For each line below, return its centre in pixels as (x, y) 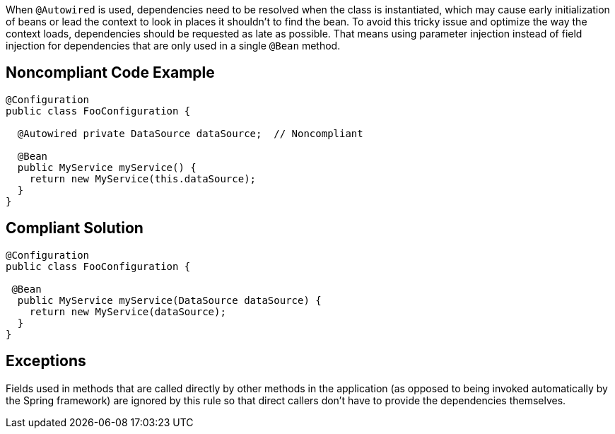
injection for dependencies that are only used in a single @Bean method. (173, 46)
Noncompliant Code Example (110, 73)
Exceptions (46, 361)
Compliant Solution (75, 228)
